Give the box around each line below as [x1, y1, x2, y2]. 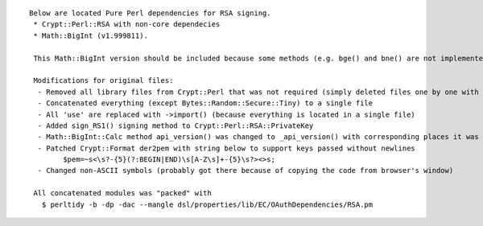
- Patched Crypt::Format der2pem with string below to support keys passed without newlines [37, 143, 416, 153]
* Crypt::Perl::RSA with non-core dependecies [33, 20, 221, 29]
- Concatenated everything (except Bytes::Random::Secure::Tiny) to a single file [37, 99, 374, 108]
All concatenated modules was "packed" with [33, 189, 213, 198]
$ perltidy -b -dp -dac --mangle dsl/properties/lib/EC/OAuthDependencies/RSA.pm [41, 199, 374, 209]
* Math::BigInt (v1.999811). [33, 31, 149, 40]
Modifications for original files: [33, 76, 174, 85]
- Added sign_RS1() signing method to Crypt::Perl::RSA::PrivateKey [37, 121, 314, 130]
